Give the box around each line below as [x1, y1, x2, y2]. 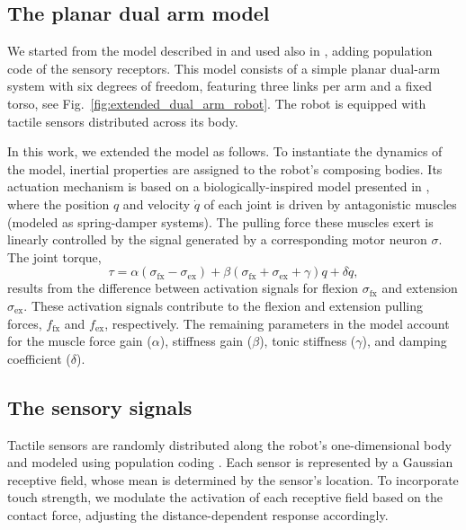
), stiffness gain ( [159, 331, 253, 350]
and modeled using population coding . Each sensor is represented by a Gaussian [7, 453, 453, 472]
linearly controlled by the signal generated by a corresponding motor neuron [7, 230, 427, 249]
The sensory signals [7, 393, 193, 420]
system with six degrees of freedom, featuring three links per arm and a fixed [7, 76, 432, 95]
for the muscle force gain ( [7, 331, 152, 350]
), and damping [362, 331, 447, 350]
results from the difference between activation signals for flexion [7, 278, 359, 297]
